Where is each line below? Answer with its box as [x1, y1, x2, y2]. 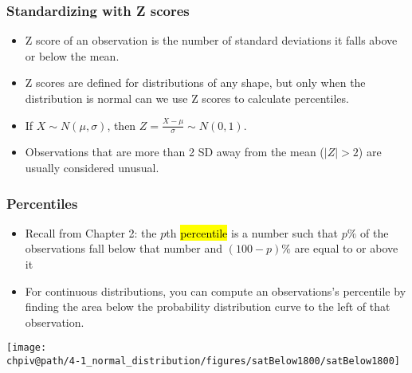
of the [360, 224, 389, 241]
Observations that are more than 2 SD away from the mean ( [25, 143, 324, 160]
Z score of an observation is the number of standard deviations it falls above [25, 32, 398, 49]
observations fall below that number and [25, 240, 222, 257]
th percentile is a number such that [166, 224, 338, 241]
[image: [6, 342, 47, 354]
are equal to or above [294, 240, 398, 257]
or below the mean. [25, 47, 120, 64]
